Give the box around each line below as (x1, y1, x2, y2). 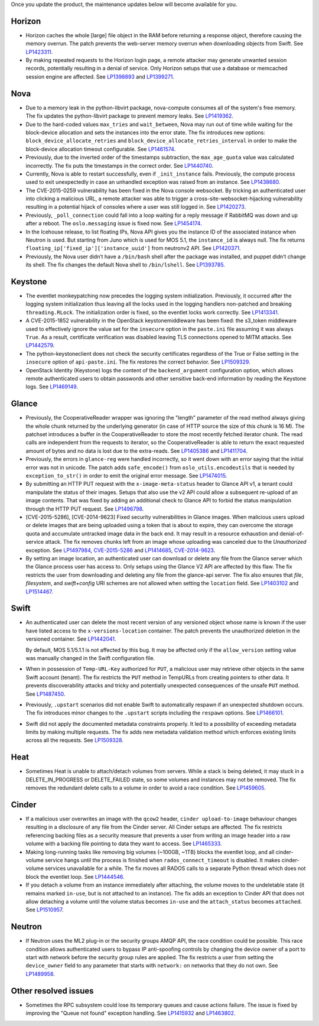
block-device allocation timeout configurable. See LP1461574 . (25, 145, 176, 152)
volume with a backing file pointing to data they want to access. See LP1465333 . (25, 840, 222, 848)
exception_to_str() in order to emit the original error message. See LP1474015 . (25, 472, 227, 479)
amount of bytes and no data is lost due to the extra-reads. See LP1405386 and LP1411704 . (25, 447, 248, 454)
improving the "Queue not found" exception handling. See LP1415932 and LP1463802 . (25, 1009, 236, 1017)
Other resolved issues (11, 986, 94, 996)
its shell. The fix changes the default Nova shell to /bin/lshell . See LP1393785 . (25, 261, 226, 268)
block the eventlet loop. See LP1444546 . (25, 873, 125, 880)
